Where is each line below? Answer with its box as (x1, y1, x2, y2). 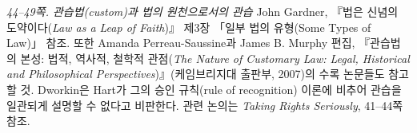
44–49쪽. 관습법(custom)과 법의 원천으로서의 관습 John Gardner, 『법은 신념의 (6, 3, 399, 19)
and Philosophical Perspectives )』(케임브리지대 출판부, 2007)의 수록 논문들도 (6, 65, 385, 82)
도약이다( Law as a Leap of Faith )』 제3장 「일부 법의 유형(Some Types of (6, 18, 371, 35)
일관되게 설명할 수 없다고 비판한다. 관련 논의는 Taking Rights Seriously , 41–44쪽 (6, 96, 403, 113)
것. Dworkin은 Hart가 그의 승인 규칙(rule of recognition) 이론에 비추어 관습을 (20, 80, 402, 97)
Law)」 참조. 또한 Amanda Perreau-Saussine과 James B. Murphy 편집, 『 (6, 34, 371, 51)
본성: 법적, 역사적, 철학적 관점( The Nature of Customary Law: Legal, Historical (20, 49, 410, 66)
